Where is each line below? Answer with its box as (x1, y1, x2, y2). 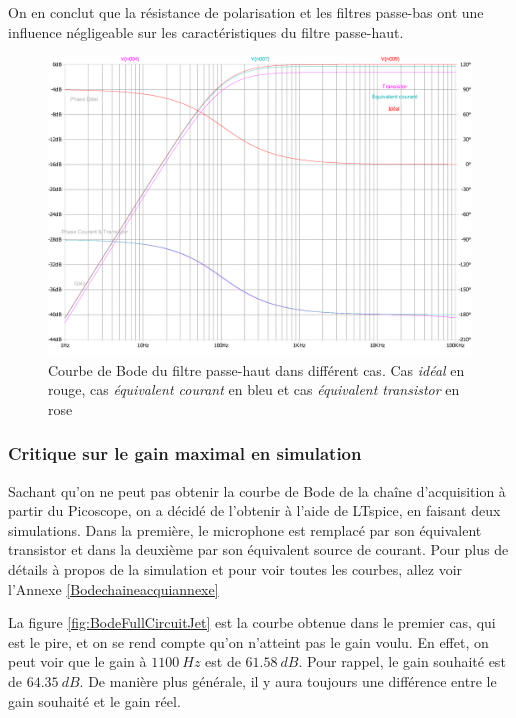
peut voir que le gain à (8, 651, 147, 672)
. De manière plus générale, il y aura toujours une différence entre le (79, 670, 497, 691)
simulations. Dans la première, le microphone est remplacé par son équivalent (8, 519, 482, 540)
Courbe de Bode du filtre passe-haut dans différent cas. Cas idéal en (48, 359, 465, 380)
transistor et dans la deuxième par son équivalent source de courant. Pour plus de (8, 539, 509, 560)
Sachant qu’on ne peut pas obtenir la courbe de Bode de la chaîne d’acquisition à (8, 480, 506, 501)
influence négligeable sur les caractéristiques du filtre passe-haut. (8, 21, 404, 42)
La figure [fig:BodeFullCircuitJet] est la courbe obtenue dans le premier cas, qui (8, 612, 496, 633)
